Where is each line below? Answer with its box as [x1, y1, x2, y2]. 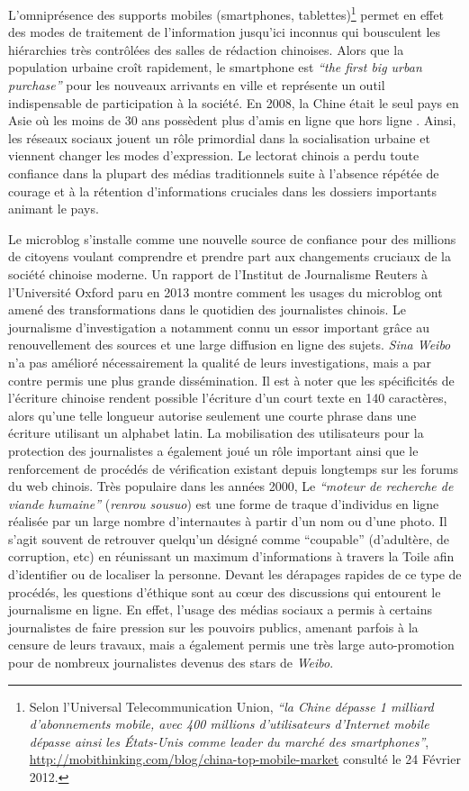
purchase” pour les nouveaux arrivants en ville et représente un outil [8, 76, 385, 95]
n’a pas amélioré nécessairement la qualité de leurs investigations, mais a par [8, 352, 432, 371]
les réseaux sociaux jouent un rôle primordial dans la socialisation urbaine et [8, 128, 430, 147]
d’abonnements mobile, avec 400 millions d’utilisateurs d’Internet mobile [29, 714, 429, 733]
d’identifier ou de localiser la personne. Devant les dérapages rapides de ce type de [8, 565, 462, 584]
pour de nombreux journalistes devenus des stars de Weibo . [8, 653, 334, 672]
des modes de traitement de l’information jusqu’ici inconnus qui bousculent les [8, 23, 441, 41]
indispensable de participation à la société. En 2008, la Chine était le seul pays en [8, 93, 459, 112]
